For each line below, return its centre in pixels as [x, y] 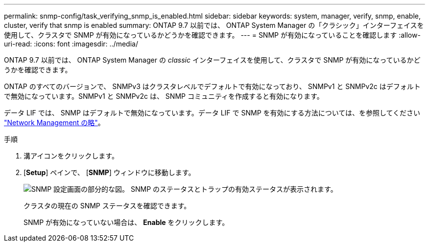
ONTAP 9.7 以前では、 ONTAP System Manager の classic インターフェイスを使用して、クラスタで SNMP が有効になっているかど [212, 60]
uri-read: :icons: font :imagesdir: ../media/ [71, 44]
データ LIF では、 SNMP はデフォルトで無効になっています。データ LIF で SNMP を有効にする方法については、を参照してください [212, 113]
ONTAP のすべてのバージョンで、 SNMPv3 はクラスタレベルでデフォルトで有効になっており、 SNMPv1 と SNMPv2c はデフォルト [212, 86]
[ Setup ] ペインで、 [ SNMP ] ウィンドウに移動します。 [109, 172]
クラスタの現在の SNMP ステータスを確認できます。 [107, 206]
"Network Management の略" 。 [54, 123]
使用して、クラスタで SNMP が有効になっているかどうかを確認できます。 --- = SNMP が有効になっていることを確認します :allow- [212, 35]
